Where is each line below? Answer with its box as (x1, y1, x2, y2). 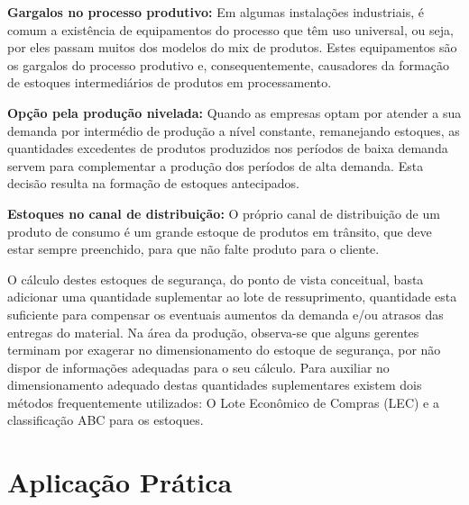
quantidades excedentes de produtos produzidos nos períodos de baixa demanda (7, 139, 448, 158)
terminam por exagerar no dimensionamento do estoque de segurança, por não (7, 340, 441, 359)
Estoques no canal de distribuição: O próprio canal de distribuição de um (7, 203, 440, 222)
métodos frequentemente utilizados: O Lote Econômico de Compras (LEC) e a (7, 392, 439, 411)
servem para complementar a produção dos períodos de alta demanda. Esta (7, 156, 424, 175)
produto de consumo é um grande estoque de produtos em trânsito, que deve (7, 221, 432, 240)
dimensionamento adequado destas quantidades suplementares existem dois (7, 375, 422, 394)
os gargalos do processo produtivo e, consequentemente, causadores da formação (7, 55, 449, 74)
